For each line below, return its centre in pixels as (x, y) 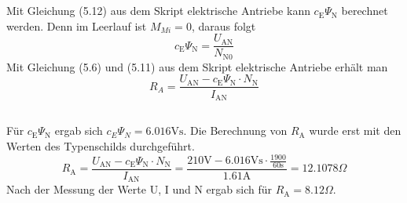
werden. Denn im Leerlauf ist (77, 25)
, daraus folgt (224, 25)
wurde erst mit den (355, 130)
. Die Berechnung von (235, 130)
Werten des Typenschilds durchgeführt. (101, 145)
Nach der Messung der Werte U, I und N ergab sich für (139, 189)
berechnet (365, 11)
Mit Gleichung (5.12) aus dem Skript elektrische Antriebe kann (158, 11)
